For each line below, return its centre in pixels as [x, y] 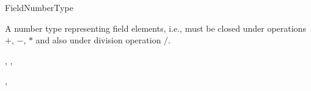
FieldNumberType [39, 7]
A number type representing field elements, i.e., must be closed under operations [155, 28]
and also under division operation [98, 40]
